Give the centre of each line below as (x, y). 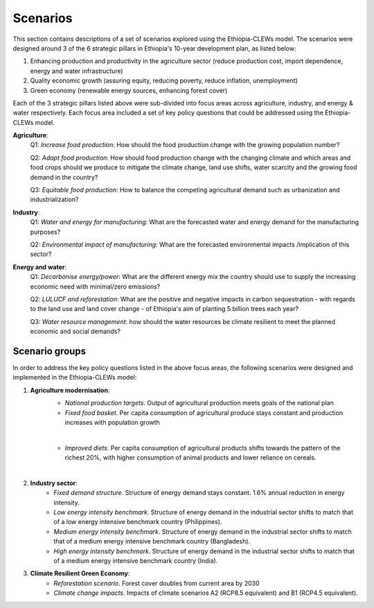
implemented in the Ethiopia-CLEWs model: (75, 378)
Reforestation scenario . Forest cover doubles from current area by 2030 (157, 583)
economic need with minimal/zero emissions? (95, 286)
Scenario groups (50, 351)
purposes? (45, 232)
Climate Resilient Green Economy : (80, 573)
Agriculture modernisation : (70, 390)
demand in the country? (64, 177)
